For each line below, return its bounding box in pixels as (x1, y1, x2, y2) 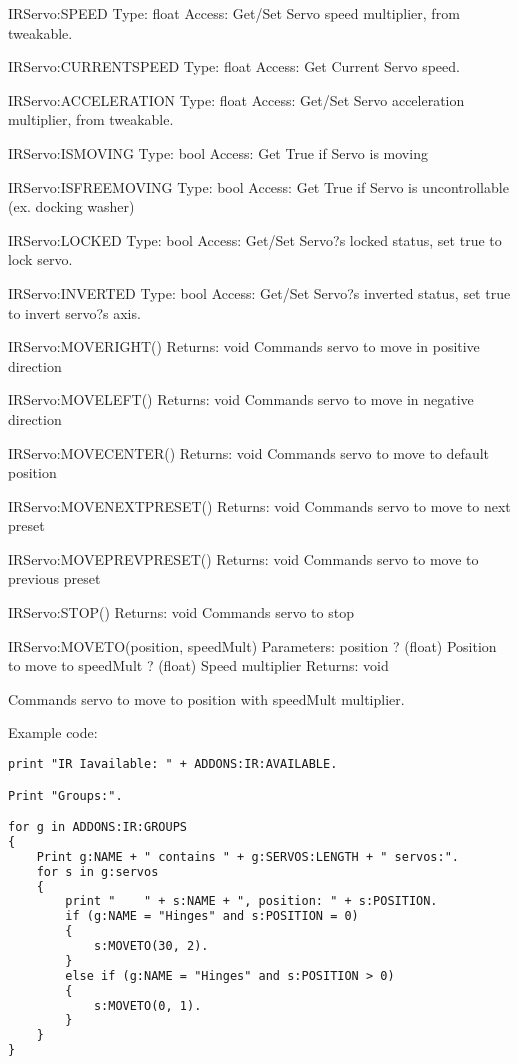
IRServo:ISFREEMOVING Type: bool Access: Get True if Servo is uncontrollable (8, 176, 509, 197)
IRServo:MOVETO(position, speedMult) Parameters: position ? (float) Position (8, 635, 497, 656)
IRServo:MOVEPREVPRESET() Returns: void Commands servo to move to (8, 548, 479, 569)
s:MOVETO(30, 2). (93, 939, 209, 954)
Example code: (8, 722, 98, 743)
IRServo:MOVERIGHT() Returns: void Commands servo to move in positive (8, 336, 480, 357)
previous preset (8, 568, 101, 589)
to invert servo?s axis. (8, 302, 141, 323)
